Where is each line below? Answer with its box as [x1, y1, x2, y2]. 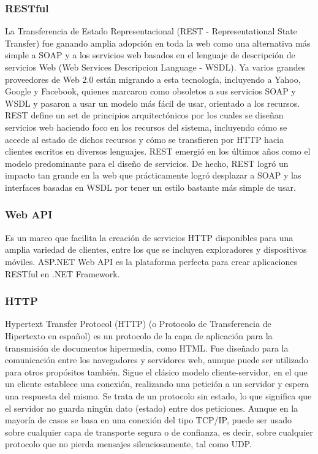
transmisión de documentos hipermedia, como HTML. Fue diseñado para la [5, 341, 289, 354]
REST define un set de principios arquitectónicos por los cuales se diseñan [5, 109, 284, 121]
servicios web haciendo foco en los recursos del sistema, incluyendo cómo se [5, 120, 287, 133]
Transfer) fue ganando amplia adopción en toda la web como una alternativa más [5, 36, 311, 49]
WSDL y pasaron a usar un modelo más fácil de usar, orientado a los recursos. [5, 96, 300, 109]
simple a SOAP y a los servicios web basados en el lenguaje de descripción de [5, 48, 295, 61]
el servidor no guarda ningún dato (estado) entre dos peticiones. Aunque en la [5, 401, 298, 414]
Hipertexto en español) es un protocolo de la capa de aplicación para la [5, 329, 273, 342]
